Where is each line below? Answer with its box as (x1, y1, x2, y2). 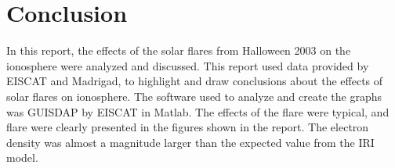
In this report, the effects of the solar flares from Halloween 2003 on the (6, 42, 351, 59)
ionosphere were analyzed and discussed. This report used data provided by (6, 57, 369, 73)
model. (6, 149, 38, 166)
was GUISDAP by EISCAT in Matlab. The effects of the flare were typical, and (6, 103, 390, 120)
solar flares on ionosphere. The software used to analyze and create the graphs (6, 88, 382, 104)
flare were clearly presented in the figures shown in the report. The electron (6, 119, 369, 135)
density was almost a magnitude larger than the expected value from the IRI (6, 134, 375, 150)
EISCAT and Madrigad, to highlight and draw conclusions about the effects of (6, 73, 383, 89)
